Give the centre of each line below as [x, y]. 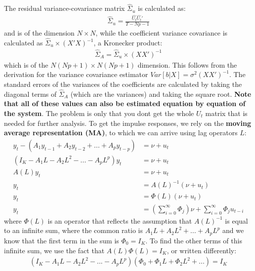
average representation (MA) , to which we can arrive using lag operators [121, 133]
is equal [236, 220]
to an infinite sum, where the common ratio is [73, 230]
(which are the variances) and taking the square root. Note [161, 94]
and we [233, 230]
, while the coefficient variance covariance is [162, 33]
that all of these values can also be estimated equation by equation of [125, 103]
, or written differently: [202, 250]
